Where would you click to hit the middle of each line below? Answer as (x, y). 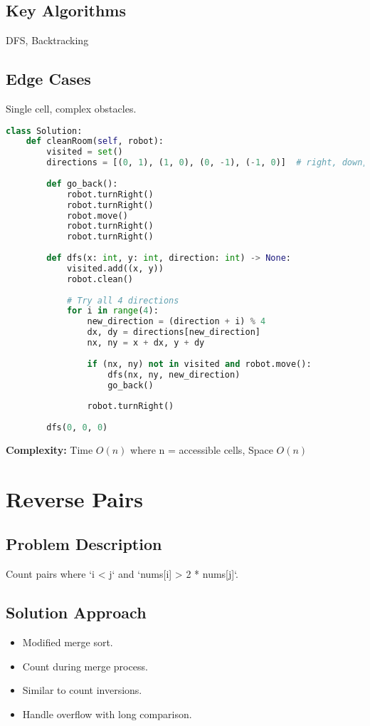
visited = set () (85, 152)
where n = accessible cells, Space (202, 449)
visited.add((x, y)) (115, 268)
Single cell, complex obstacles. (71, 108)
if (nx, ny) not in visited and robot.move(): (199, 364)
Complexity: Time (49, 449)
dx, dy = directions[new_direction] (174, 332)
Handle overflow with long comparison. (107, 714)
